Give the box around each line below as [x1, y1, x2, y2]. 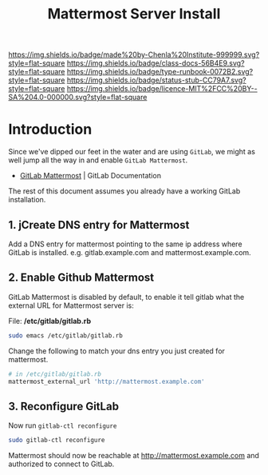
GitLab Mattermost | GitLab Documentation [19, 171, 162, 181]
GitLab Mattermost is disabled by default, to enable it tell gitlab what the [8, 292, 245, 301]
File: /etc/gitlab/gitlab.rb [8, 316, 92, 325]
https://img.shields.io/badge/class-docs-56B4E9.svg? [66, 58, 245, 68]
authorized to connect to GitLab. [8, 459, 115, 469]
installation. [8, 195, 46, 205]
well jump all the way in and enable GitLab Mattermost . [8, 155, 188, 165]
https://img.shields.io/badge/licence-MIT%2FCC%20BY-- [66, 84, 258, 94]
